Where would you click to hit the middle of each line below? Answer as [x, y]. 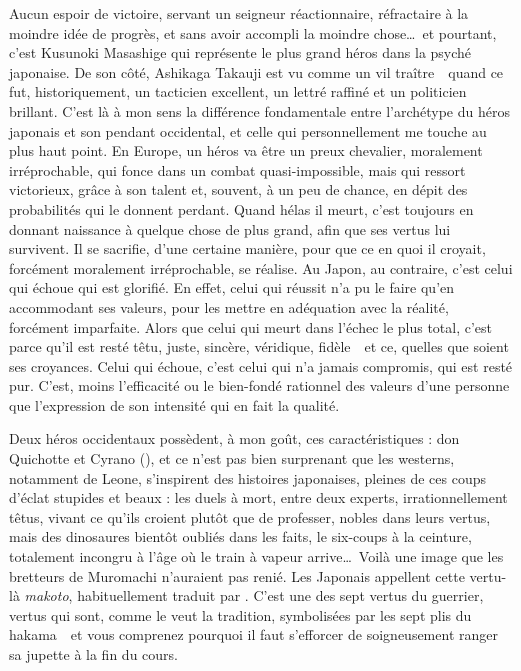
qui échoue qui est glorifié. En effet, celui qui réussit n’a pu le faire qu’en [232, 287]
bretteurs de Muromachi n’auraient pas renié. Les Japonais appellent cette [237, 575]
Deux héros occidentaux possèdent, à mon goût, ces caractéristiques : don [234, 438]
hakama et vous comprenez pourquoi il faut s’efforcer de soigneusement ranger [253, 634]
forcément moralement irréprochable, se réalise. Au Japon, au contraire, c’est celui [261, 267]
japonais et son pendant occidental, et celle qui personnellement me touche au [248, 130]
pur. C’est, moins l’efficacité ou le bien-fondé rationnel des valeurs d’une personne [259, 385]
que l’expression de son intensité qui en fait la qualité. [174, 404]
